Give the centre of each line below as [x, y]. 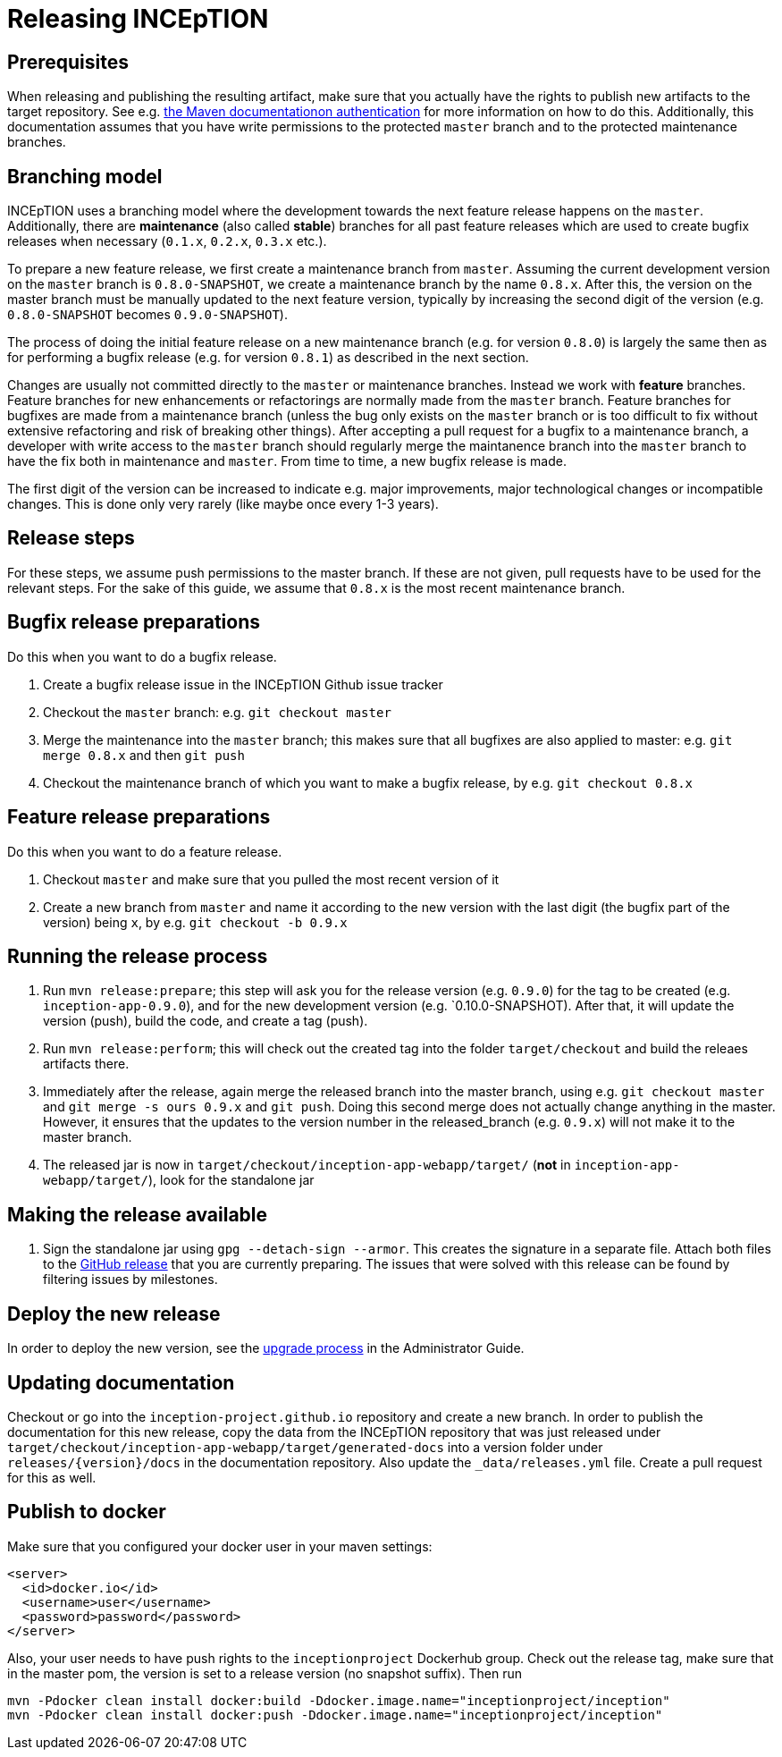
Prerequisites [68, 62]
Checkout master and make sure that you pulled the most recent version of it [271, 879]
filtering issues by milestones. [130, 1280]
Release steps [71, 538]
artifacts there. [86, 1064]
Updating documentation [121, 1382]
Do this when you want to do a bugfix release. [142, 656]
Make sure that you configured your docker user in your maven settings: [220, 1546]
